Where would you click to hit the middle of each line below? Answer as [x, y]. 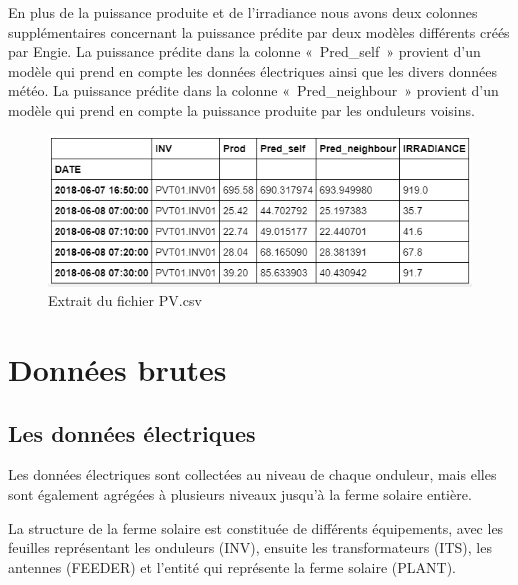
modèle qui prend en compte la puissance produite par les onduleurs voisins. [241, 109]
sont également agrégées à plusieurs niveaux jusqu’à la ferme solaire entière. [240, 493]
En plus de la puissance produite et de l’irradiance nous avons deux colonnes [243, 12]
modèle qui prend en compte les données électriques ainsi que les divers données [253, 70]
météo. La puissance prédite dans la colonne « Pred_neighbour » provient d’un [253, 90]
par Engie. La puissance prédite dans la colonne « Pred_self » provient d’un [244, 51]
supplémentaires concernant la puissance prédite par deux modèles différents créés [259, 31]
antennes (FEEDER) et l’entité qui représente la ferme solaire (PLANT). [232, 566]
